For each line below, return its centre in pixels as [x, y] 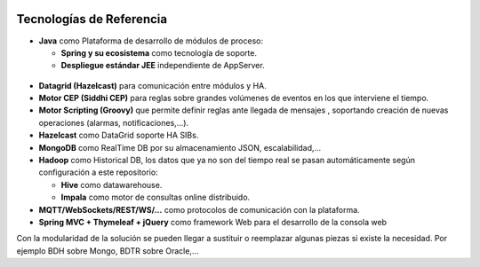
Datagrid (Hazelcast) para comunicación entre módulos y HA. [152, 85]
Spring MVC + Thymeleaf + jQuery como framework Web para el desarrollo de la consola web [212, 222]
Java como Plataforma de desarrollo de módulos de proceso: [151, 41]
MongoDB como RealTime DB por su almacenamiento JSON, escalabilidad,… [180, 147]
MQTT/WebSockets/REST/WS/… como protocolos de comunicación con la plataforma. [199, 209]
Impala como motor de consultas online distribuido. [156, 197]
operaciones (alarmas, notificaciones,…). [114, 122]
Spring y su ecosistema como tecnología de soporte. [159, 52]
